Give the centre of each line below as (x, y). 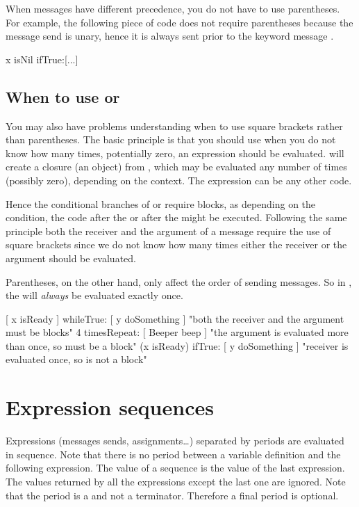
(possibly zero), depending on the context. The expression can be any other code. (179, 180)
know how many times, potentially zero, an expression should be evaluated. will (175, 153)
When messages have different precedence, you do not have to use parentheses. (173, 8)
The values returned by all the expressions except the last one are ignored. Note (176, 481)
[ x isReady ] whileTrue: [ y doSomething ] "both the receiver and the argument (175, 318)
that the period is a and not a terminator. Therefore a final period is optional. (172, 495)
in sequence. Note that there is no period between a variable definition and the (173, 454)
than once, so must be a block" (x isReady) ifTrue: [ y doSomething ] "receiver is (177, 345)
